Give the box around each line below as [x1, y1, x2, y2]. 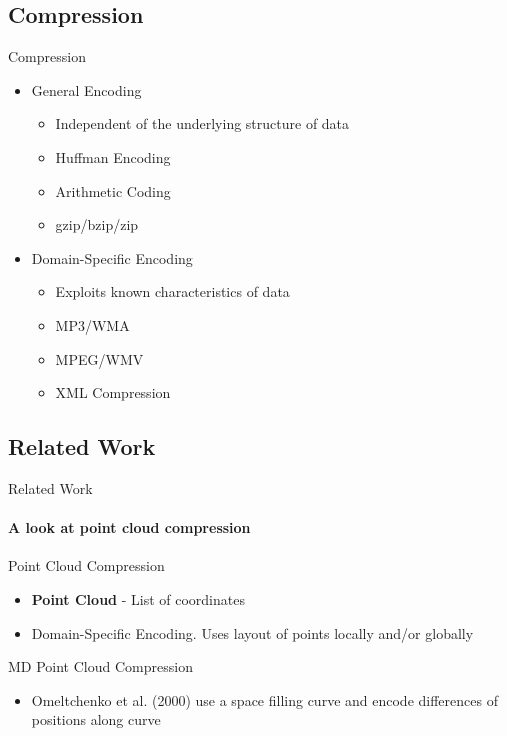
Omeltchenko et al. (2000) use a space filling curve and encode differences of [31, 689, 498, 710]
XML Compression [55, 382, 171, 403]
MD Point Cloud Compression [8, 656, 193, 677]
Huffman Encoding [55, 146, 171, 167]
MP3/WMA [55, 314, 130, 335]
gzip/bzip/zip [55, 214, 139, 235]
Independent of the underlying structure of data [55, 113, 350, 134]
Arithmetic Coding [55, 180, 171, 201]
